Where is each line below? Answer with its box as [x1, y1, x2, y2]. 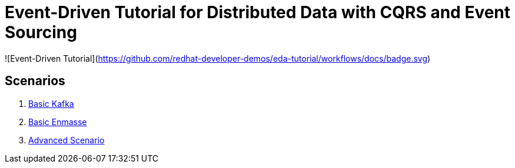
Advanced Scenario [28, 135, 105, 145]
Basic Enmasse [28, 116, 87, 127]
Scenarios [5, 73, 65, 89]
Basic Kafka [28, 98, 74, 109]
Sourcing [5, 22, 77, 42]
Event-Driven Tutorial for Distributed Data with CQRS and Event [5, 2, 511, 22]
